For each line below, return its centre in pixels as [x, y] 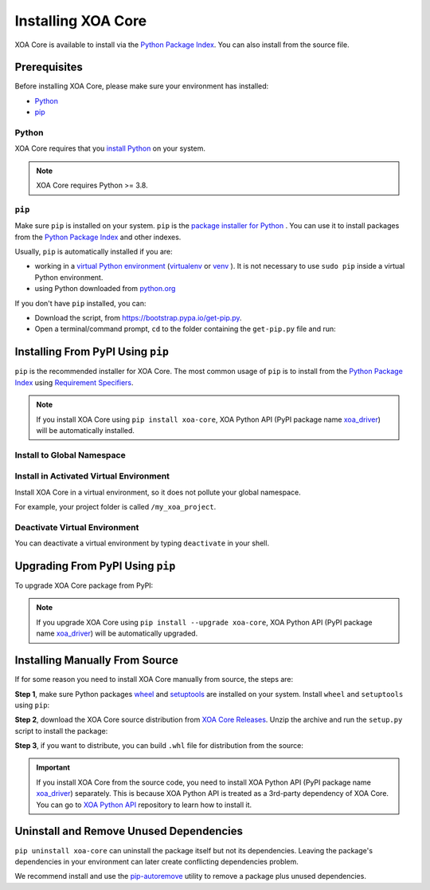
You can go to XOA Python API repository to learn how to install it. [144, 805]
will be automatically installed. [86, 430]
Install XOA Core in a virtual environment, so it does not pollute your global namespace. [158, 492]
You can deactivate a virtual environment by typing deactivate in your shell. [142, 543]
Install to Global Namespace [70, 455]
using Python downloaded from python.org [105, 289]
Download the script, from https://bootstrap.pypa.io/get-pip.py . [138, 318]
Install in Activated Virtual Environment [92, 476]
